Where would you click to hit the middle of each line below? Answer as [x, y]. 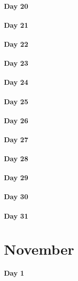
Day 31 [16, 215]
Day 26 [16, 120]
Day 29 [16, 178]
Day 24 [16, 82]
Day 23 [16, 63]
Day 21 [16, 25]
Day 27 [16, 139]
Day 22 [16, 44]
